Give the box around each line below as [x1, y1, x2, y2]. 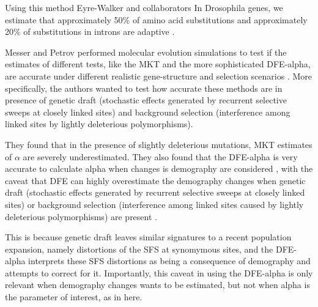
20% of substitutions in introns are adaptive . [5, 25, 175, 38]
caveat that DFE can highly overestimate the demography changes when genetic [5, 174, 306, 187]
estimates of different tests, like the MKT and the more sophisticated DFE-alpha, [5, 57, 311, 70]
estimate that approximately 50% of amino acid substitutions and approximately [5, 13, 308, 26]
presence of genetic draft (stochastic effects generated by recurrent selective [5, 94, 287, 106]
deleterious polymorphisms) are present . [5, 210, 157, 223]
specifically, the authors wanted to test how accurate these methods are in [5, 81, 283, 94]
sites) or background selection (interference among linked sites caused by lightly [5, 198, 304, 210]
